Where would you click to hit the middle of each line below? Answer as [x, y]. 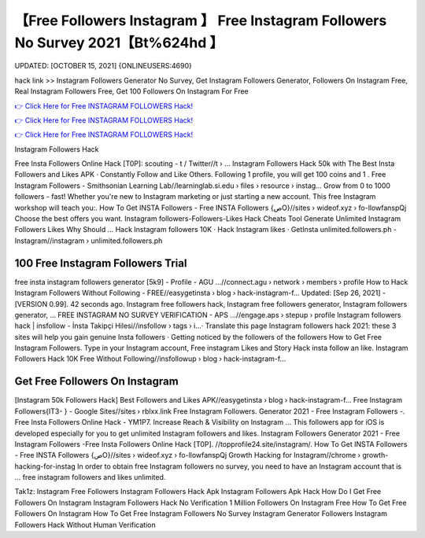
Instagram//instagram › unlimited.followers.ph [89, 241]
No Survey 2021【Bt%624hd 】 [119, 42]
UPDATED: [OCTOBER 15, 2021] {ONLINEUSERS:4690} [103, 66]
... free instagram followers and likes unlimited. [90, 477]
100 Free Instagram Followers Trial [101, 263]
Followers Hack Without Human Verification [85, 525]
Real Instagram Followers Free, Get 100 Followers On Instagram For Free [132, 91]
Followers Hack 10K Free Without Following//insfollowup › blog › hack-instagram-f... [150, 359]
